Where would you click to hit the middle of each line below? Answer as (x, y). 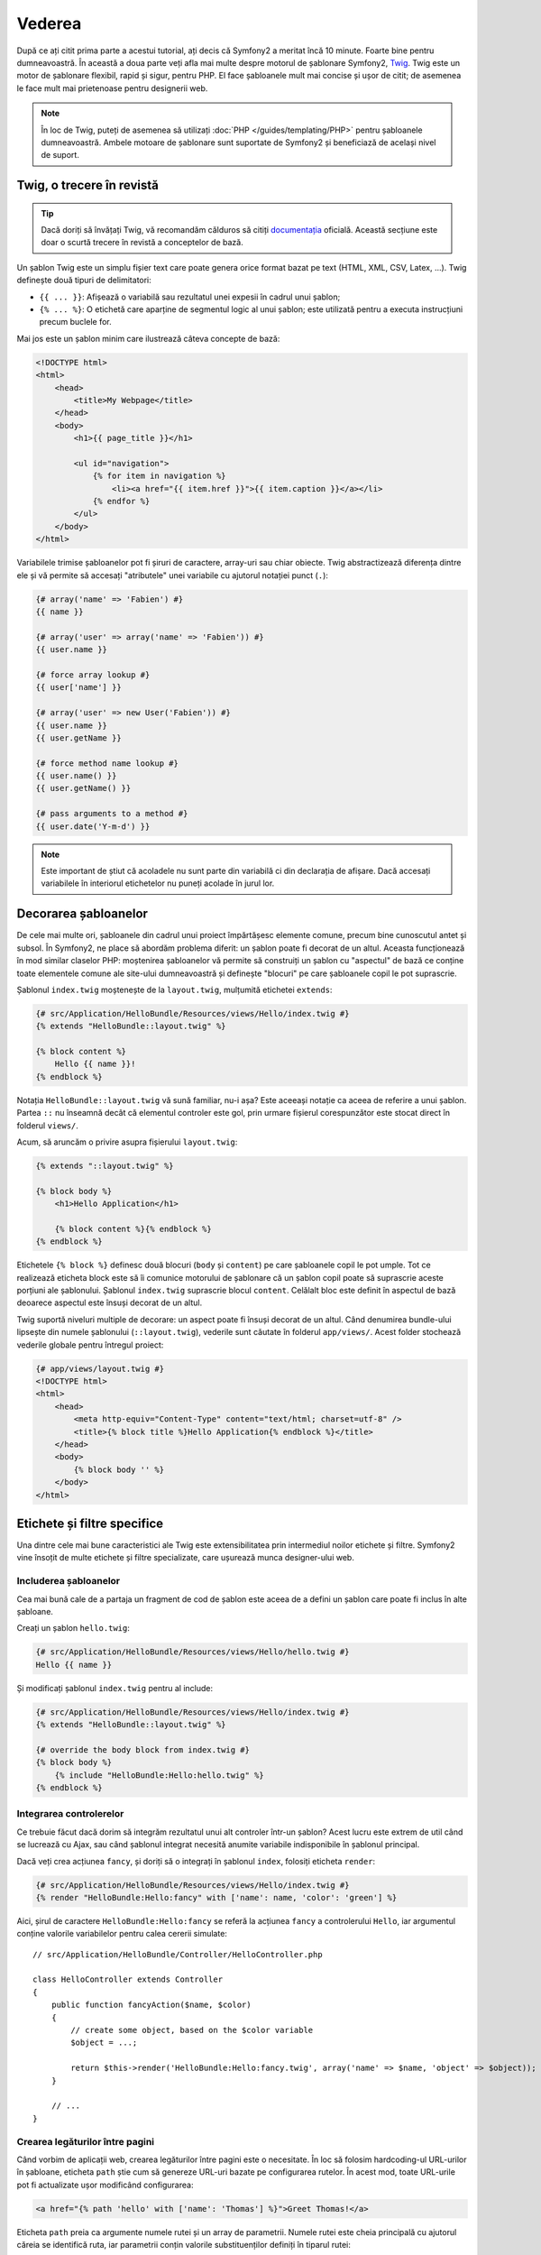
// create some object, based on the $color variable (192, 2030)
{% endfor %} (121, 502)
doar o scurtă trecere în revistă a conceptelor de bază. (142, 243)
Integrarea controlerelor (70, 1814)
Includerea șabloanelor (69, 1581)
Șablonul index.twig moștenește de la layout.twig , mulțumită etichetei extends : (174, 989)
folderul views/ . (47, 1125)
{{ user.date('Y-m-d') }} (93, 826)
